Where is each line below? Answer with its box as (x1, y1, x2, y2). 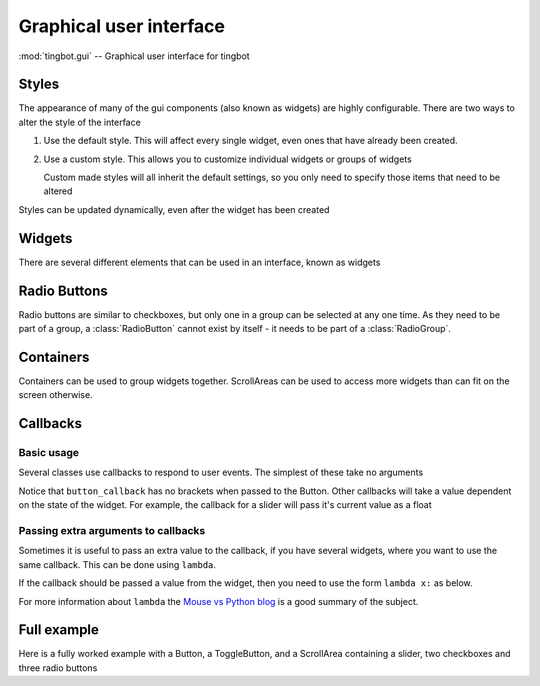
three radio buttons (18, 661, 98, 674)
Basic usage (18, 446, 80, 460)
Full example (18, 621, 100, 639)
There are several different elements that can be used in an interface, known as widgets (18, 256, 381, 268)
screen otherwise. (18, 389, 94, 401)
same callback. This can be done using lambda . (18, 558, 217, 570)
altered (43, 185, 73, 197)
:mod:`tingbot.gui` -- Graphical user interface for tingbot (18, 50, 250, 62)
